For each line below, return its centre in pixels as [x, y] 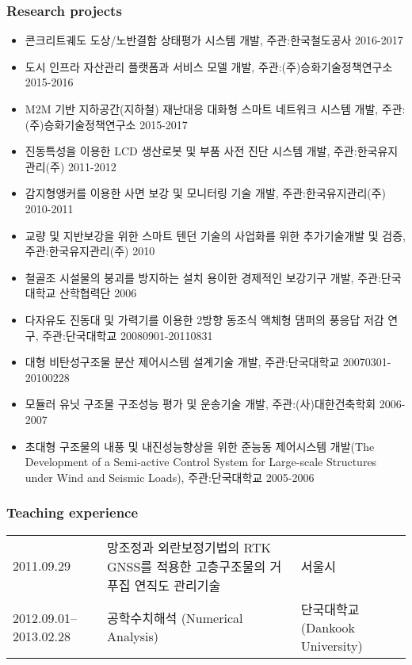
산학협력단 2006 [98, 293]
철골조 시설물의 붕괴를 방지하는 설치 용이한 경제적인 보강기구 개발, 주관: [203, 277]
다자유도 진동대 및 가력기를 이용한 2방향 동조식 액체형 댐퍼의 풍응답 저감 [204, 319]
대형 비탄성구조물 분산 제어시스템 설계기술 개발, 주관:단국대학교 [182, 362]
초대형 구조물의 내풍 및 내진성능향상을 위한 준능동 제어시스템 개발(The [200, 446]
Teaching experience [72, 512]
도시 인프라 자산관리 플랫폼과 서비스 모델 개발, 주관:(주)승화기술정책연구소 [209, 66]
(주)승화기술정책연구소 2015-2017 [106, 124]
